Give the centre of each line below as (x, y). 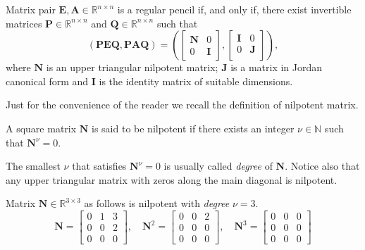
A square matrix (41, 128)
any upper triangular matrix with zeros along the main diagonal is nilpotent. (172, 179)
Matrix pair (31, 9)
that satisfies (99, 166)
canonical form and (47, 81)
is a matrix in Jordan (277, 67)
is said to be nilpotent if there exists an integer (193, 128)
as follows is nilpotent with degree (157, 203)
